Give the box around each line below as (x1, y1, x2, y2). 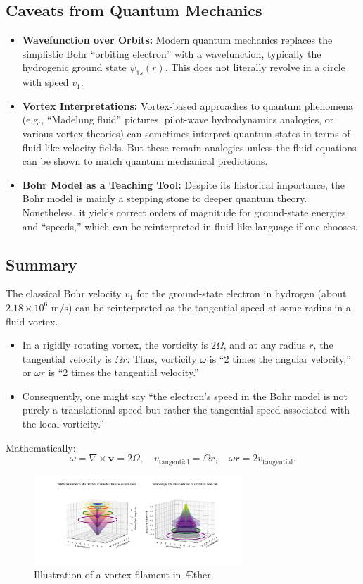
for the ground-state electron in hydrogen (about (136, 286, 347, 301)
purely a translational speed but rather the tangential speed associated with (22, 402, 350, 417)
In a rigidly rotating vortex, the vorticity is (22, 337, 208, 352)
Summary (6, 253, 77, 275)
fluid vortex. (6, 313, 58, 328)
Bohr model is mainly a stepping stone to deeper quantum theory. (22, 191, 307, 206)
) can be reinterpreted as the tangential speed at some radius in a (68, 299, 351, 314)
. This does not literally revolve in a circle (165, 60, 345, 75)
